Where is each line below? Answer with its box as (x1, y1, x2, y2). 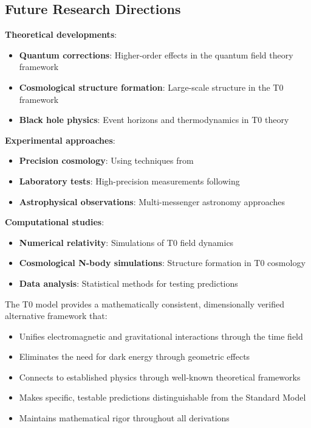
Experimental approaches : (5, 133, 115, 146)
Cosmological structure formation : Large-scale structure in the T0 (19, 80, 284, 93)
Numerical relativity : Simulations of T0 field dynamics (19, 236, 234, 248)
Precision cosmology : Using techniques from (19, 154, 194, 167)
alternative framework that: (5, 309, 108, 322)
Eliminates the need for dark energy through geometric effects (19, 350, 250, 363)
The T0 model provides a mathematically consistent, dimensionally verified (5, 297, 285, 310)
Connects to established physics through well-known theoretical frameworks (19, 370, 301, 383)
